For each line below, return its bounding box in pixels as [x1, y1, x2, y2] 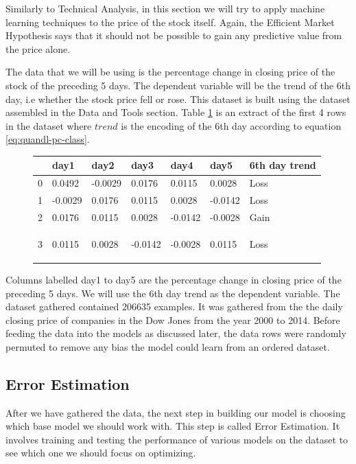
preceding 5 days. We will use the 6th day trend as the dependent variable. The [5, 286, 340, 300]
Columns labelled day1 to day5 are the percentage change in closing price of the [5, 272, 342, 286]
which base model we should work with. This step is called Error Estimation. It [5, 419, 340, 433]
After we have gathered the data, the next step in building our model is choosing [5, 405, 346, 419]
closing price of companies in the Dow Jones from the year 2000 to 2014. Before [5, 312, 340, 327]
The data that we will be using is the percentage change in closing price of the [5, 65, 335, 79]
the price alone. [5, 41, 71, 56]
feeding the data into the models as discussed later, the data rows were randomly [5, 326, 346, 340]
